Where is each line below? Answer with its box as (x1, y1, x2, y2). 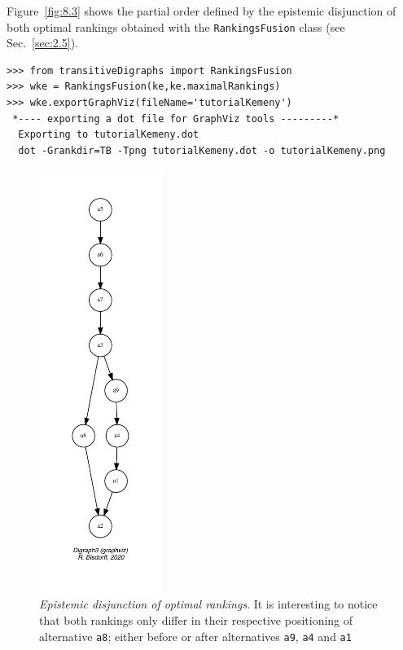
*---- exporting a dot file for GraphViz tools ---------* (12, 112, 339, 125)
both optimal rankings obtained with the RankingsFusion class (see (7, 18, 345, 35)
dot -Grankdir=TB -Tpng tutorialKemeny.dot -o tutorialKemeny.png (18, 144, 386, 156)
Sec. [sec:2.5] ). (7, 34, 78, 51)
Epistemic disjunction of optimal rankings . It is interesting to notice (39, 595, 378, 613)
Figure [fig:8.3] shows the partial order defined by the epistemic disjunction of (7, 2, 396, 19)
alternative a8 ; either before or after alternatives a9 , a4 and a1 (39, 627, 352, 644)
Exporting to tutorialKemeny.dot (18, 129, 199, 141)
